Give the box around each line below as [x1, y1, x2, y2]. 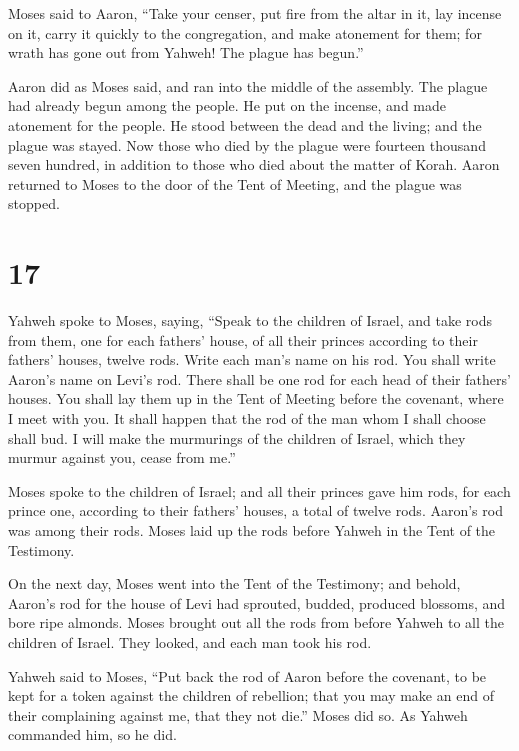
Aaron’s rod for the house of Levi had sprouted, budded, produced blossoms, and [8, 592, 506, 613]
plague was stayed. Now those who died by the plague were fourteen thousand [8, 134, 486, 155]
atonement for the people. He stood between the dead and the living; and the [8, 114, 482, 135]
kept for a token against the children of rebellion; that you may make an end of [8, 685, 494, 706]
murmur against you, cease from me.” [8, 447, 236, 468]
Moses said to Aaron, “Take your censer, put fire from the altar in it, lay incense [8, 3, 502, 23]
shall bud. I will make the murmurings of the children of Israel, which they [8, 427, 466, 448]
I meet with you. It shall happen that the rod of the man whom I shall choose [8, 408, 486, 429]
